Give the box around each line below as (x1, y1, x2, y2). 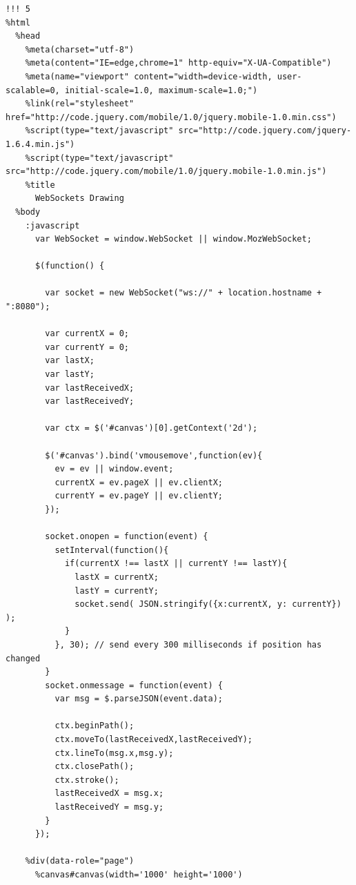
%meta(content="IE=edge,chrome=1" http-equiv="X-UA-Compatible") (25, 58, 332, 68)
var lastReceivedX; (45, 382, 135, 393)
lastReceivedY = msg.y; (55, 802, 164, 813)
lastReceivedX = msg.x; (55, 788, 164, 799)
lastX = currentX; (75, 572, 159, 582)
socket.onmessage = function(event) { (45, 680, 223, 690)
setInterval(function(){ (55, 545, 169, 555)
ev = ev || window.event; (55, 464, 174, 474)
